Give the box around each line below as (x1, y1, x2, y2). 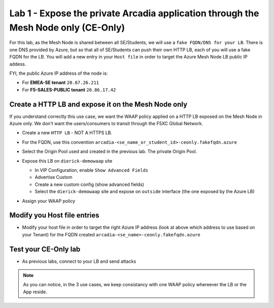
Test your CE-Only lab (9, 244, 81, 254)
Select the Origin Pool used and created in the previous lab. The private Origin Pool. (22, 148, 197, 155)
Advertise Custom (35, 174, 73, 180)
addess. (9, 61, 26, 67)
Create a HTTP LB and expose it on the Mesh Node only (9, 100, 188, 109)
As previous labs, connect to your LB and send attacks (22, 258, 136, 264)
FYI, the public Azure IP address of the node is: (9, 70, 108, 76)
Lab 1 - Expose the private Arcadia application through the (9, 8, 259, 19)
